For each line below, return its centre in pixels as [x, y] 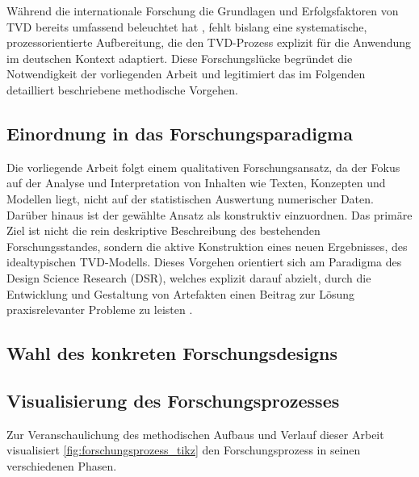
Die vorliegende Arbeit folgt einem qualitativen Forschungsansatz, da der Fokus [203, 167]
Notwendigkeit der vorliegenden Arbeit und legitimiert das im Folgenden [186, 74]
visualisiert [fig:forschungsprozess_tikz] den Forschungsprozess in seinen [184, 450]
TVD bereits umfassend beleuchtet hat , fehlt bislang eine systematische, [187, 26]
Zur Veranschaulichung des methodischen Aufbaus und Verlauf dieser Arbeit [195, 434]
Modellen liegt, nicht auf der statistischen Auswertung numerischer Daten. [190, 198]
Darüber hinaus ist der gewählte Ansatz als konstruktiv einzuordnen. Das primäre [209, 214]
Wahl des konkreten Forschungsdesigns [172, 353]
